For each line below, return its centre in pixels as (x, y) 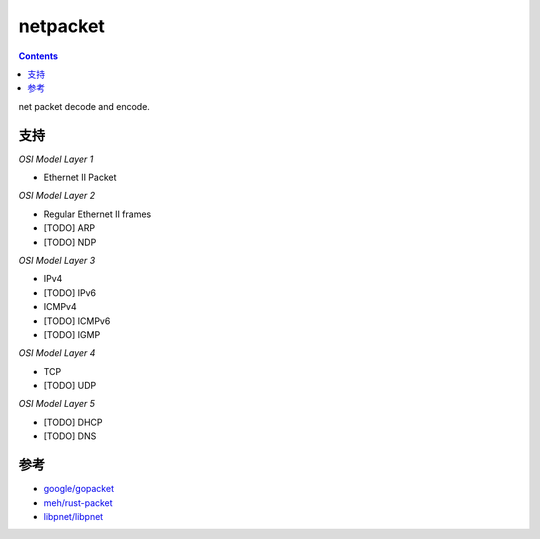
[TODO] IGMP (72, 334)
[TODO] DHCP (73, 422)
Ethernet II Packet (80, 177)
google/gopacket (79, 489)
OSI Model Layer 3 (57, 260)
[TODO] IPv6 (70, 292)
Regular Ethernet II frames (97, 214)
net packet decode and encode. (84, 106)
